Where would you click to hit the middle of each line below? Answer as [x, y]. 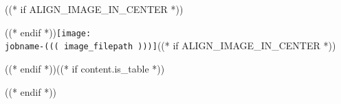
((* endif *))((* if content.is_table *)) [85, 68]
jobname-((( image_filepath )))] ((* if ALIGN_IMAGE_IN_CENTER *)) [170, 45]
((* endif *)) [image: [48, 32]
